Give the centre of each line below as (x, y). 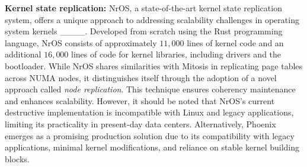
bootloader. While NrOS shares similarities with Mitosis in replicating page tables (154, 65)
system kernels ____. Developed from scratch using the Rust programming (144, 31)
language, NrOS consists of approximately (81, 42)
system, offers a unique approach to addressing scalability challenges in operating (152, 19)
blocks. (17, 158)
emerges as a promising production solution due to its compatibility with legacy (150, 135)
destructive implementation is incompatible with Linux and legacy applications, (149, 112)
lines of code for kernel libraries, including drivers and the (176, 54)
